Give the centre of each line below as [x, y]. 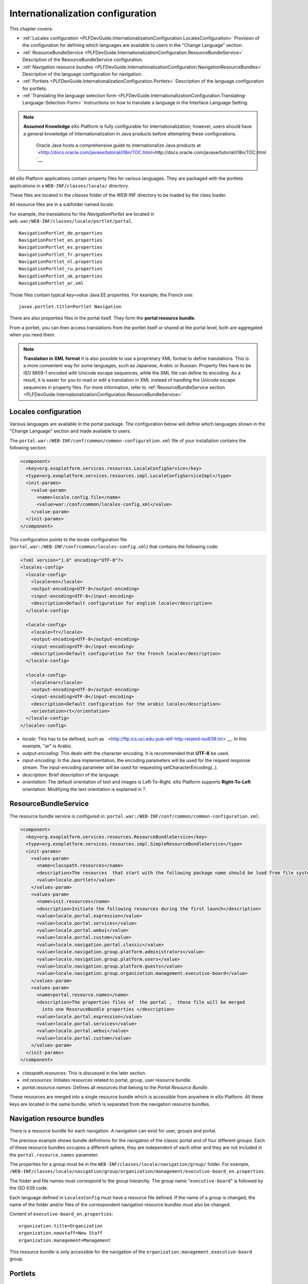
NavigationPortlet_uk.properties [61, 276]
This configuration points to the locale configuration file [68, 539]
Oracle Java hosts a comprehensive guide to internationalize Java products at [119, 145]
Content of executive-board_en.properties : [61, 1214]
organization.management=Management [65, 1240]
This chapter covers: [31, 29]
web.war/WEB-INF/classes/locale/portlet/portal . [71, 221]
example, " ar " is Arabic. [47, 746]
